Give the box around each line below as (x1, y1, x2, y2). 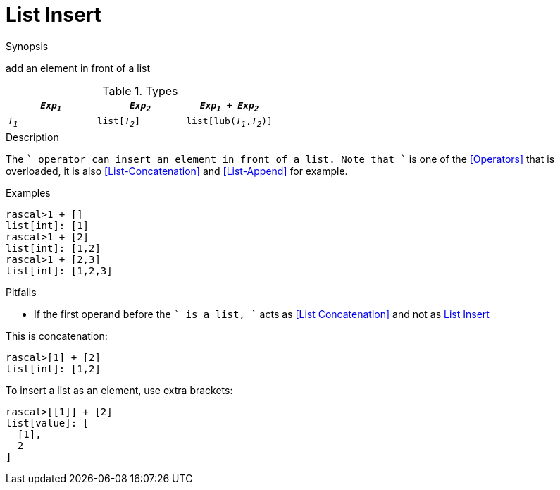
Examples (6, 186, 51, 199)
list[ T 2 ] (97, 116, 140, 129)
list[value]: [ (6, 417, 89, 429)
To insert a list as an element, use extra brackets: (6, 384, 233, 396)
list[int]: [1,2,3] (6, 264, 113, 276)
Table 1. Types (102, 83, 178, 98)
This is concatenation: (6, 329, 108, 342)
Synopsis (6, 39, 49, 52)
